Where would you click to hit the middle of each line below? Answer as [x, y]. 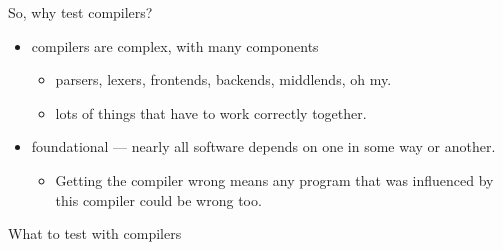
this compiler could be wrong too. [158, 199]
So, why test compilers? [80, 12]
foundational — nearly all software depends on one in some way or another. [263, 146]
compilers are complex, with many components [175, 45]
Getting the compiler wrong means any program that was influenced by [274, 179]
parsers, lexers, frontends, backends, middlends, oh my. [223, 79]
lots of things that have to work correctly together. [211, 112]
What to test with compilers [95, 233]
